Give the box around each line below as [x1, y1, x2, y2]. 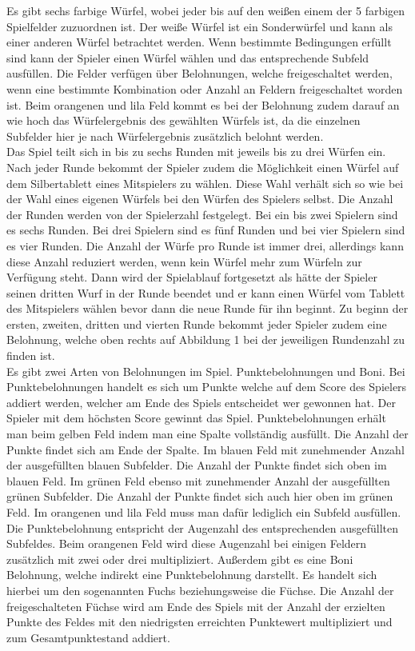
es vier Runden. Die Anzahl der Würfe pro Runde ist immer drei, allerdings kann [6, 237, 404, 254]
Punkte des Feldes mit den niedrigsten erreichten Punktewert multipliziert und [6, 613, 393, 630]
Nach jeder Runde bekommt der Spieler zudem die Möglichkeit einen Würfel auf [6, 158, 399, 175]
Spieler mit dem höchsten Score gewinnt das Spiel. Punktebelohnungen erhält [6, 409, 386, 426]
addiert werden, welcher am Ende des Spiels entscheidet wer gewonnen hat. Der [6, 393, 396, 410]
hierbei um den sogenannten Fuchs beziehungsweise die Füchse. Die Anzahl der [6, 581, 394, 598]
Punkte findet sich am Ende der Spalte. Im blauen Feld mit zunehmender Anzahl [6, 441, 405, 457]
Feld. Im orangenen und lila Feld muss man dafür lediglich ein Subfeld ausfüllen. [6, 504, 401, 520]
